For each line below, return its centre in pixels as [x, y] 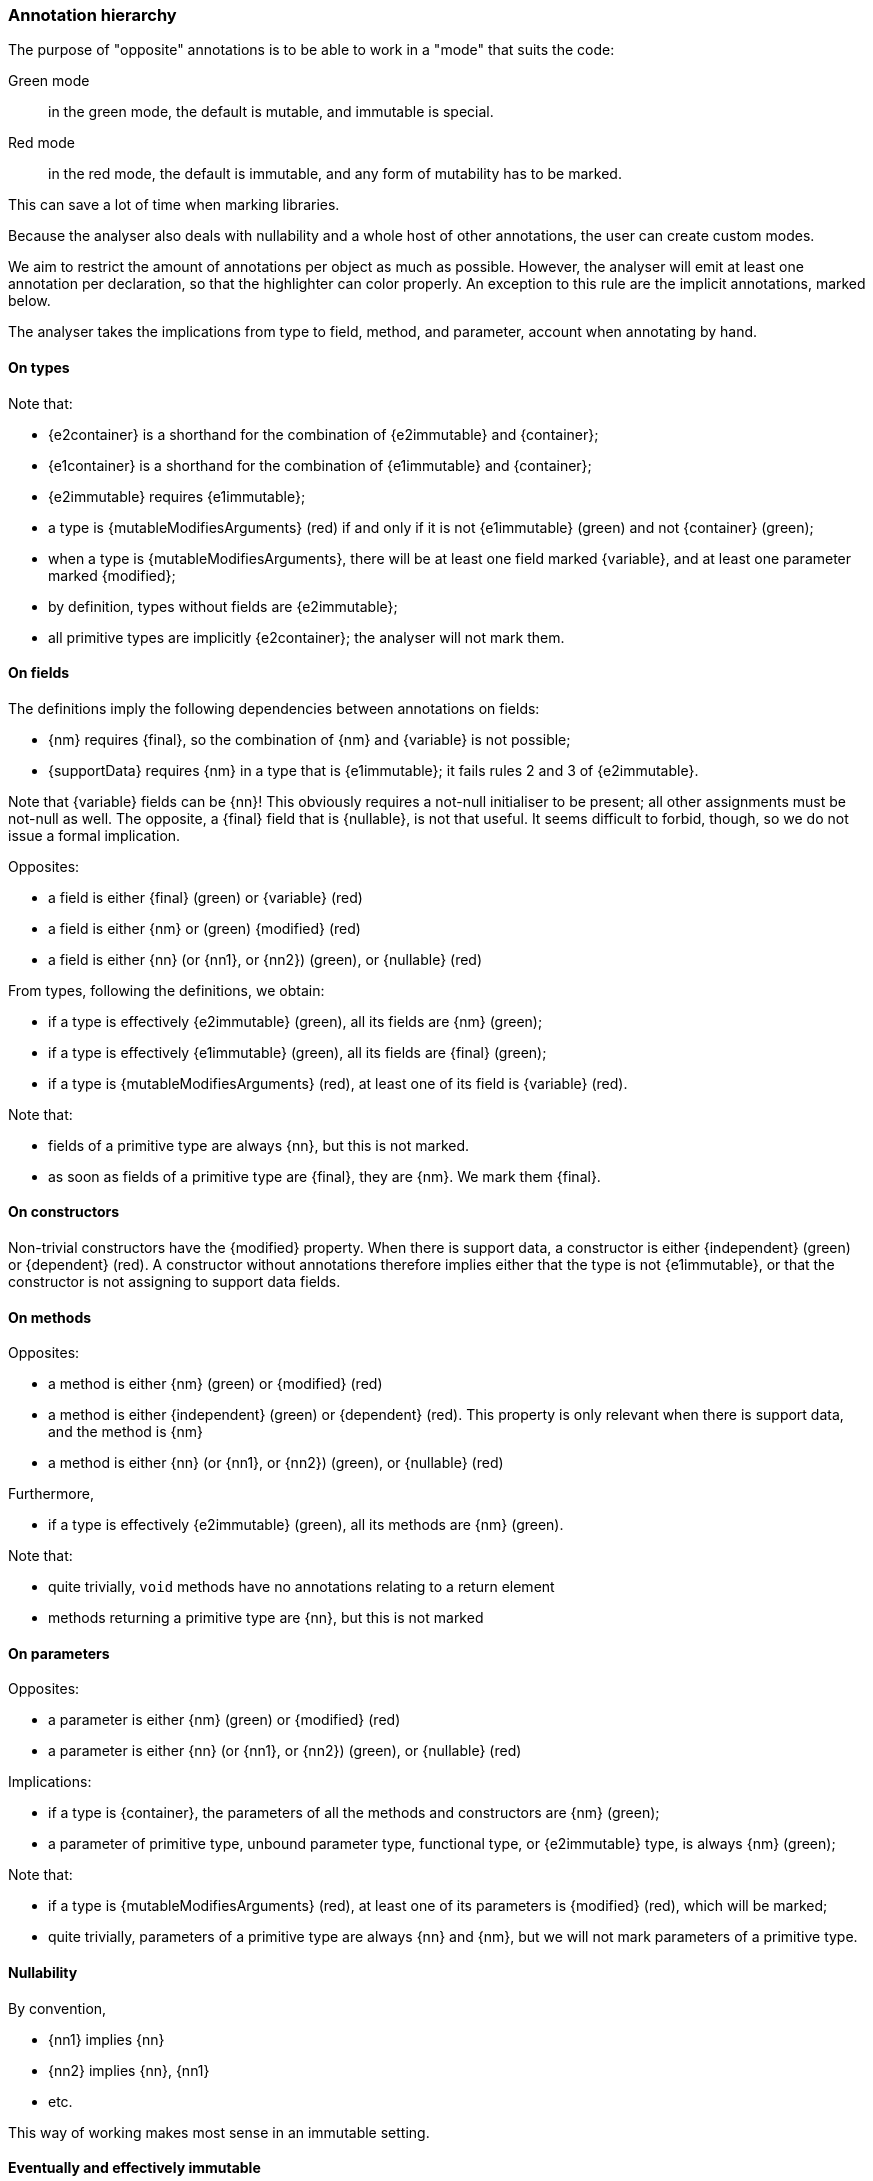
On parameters [59, 1653]
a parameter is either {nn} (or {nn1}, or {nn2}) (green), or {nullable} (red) [285, 1751]
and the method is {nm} [125, 1432]
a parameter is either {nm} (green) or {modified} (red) [224, 1720]
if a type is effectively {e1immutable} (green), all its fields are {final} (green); [297, 1052]
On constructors [64, 1212]
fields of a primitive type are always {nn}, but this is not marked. [259, 1145]
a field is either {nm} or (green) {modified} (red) [204, 928]
